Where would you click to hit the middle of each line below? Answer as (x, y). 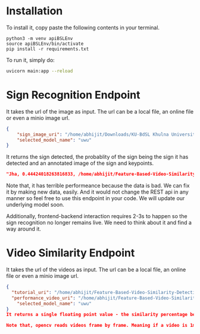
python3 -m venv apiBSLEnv (40, 38)
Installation (35, 11)
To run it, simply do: (30, 60)
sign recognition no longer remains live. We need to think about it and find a (99, 223)
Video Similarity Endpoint (71, 253)
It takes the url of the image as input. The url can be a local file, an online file (100, 111)
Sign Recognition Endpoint (74, 95)
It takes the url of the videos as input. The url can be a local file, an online (96, 269)
